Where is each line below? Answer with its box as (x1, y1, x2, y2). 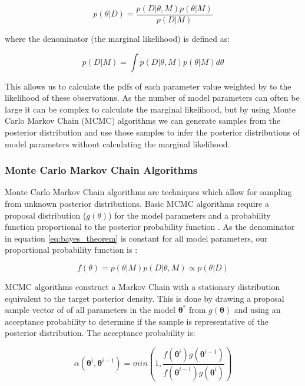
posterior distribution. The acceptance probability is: (5, 326, 195, 339)
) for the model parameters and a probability (108, 209, 271, 221)
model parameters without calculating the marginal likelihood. (5, 137, 230, 150)
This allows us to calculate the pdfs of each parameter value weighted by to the (5, 80, 291, 92)
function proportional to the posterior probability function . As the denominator (5, 220, 295, 233)
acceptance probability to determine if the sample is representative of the (5, 315, 268, 327)
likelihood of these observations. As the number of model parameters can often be (5, 91, 300, 104)
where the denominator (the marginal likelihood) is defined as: (5, 32, 230, 45)
